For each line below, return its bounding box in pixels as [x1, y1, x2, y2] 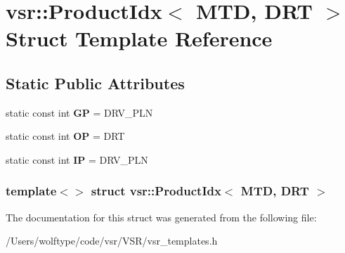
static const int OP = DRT [6, 129, 125, 143]
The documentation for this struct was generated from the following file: [6, 209, 317, 224]
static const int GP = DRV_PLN [6, 105, 153, 119]
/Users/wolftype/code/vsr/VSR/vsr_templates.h [6, 233, 218, 248]
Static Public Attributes [6, 72, 185, 93]
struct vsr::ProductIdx [91, 182, 221, 200]
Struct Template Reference [6, 24, 273, 53]
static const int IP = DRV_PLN [6, 152, 148, 167]
